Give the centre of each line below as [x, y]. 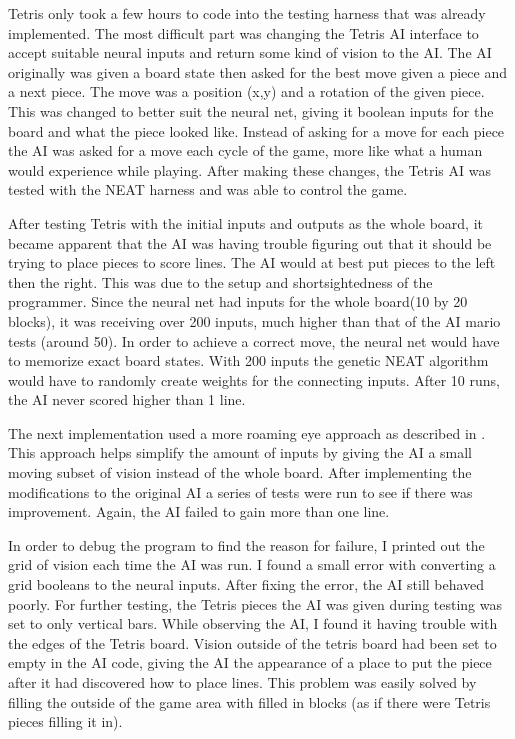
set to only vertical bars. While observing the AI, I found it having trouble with [253, 623]
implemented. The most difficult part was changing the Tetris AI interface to [243, 32]
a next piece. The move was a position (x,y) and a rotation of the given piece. [246, 91]
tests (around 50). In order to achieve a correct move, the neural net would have [254, 340]
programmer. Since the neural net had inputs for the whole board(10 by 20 [238, 301]
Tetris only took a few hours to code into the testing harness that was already [247, 13]
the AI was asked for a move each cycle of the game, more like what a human [245, 150]
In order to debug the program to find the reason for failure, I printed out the [246, 544]
